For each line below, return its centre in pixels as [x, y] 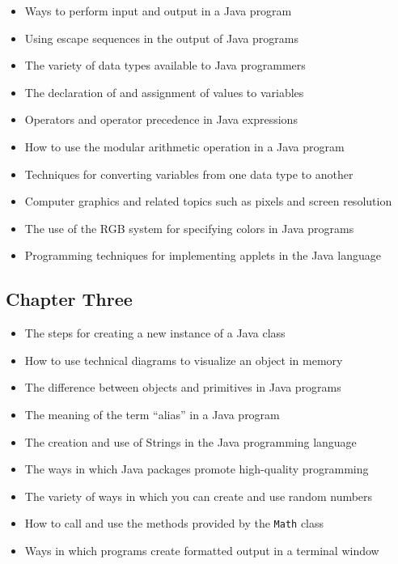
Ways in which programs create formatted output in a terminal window [202, 550]
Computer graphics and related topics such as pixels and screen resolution [208, 201]
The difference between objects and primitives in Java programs [183, 387]
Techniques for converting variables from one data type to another [189, 174]
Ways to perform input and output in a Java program [158, 11]
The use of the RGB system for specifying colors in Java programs [189, 228]
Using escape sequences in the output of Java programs [161, 38]
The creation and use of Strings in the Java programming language [191, 441]
